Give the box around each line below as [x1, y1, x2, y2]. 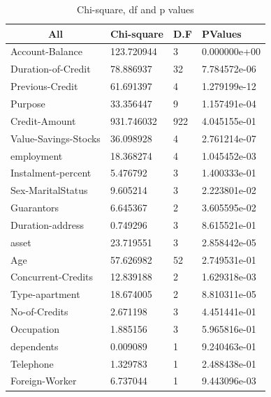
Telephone [10, 356, 54, 370]
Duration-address [10, 217, 85, 232]
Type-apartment [10, 287, 80, 301]
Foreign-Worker [10, 373, 77, 388]
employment [10, 148, 63, 163]
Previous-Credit [10, 79, 78, 93]
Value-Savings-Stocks [10, 130, 101, 145]
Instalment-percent [10, 165, 91, 180]
